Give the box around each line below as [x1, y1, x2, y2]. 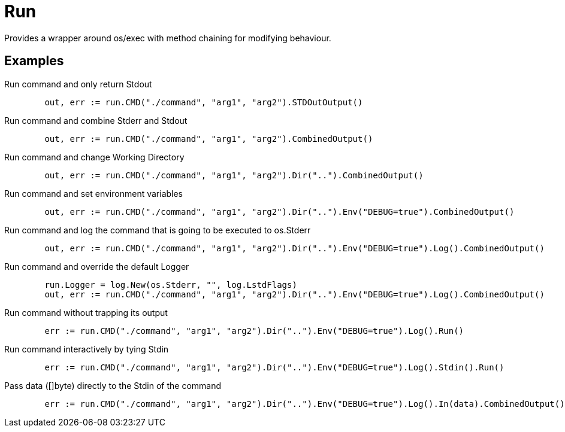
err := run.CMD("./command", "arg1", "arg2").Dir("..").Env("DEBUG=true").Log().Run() [44, 325, 464, 336]
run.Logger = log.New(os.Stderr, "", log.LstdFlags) [44, 279, 297, 290]
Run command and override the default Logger [4, 261, 189, 272]
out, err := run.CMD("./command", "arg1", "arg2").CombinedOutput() [44, 133, 373, 144]
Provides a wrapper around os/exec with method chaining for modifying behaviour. [4, 32, 331, 43]
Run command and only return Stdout [4, 78, 152, 89]
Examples [4, 53, 64, 69]
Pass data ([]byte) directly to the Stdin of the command [4, 380, 222, 391]
